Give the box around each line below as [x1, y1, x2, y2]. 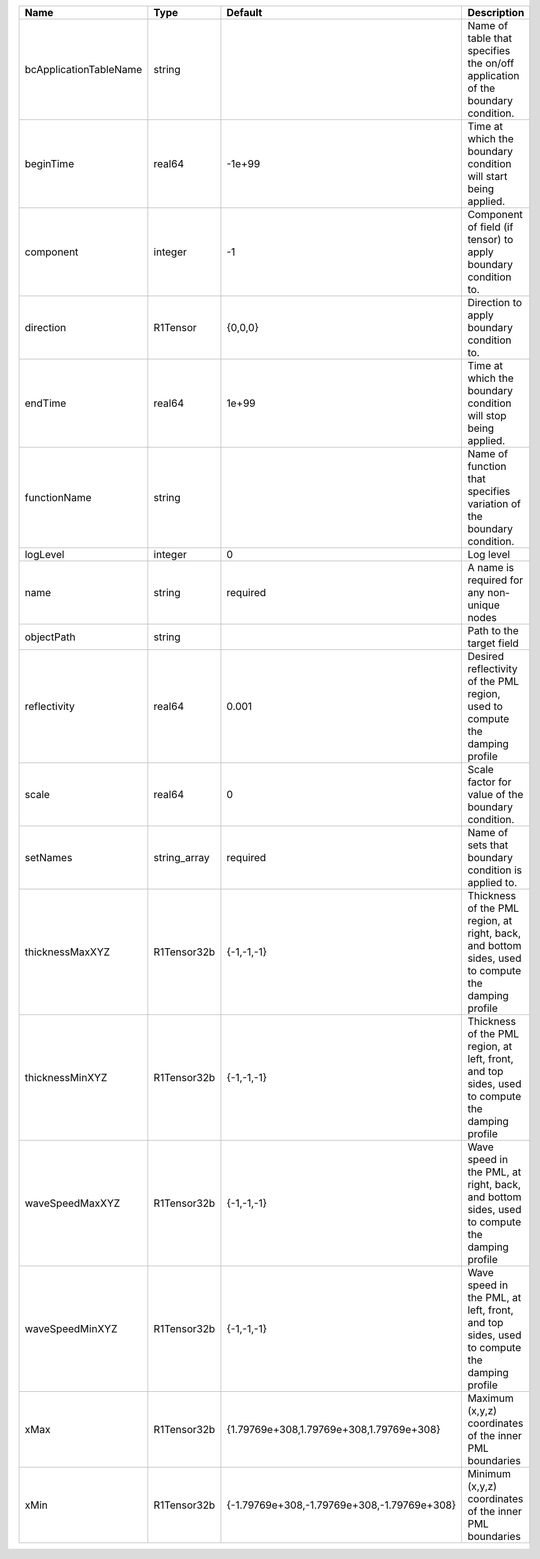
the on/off [467, 56, 515, 70]
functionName [24, 491, 92, 504]
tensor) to [467, 233, 514, 246]
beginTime [24, 157, 75, 170]
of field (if [467, 220, 514, 234]
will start [467, 170, 508, 183]
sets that [467, 838, 509, 852]
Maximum [467, 1391, 514, 1405]
